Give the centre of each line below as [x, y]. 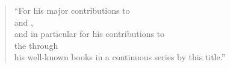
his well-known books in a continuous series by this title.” [120, 57]
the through [36, 45]
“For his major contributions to [72, 10]
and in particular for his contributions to [89, 34]
